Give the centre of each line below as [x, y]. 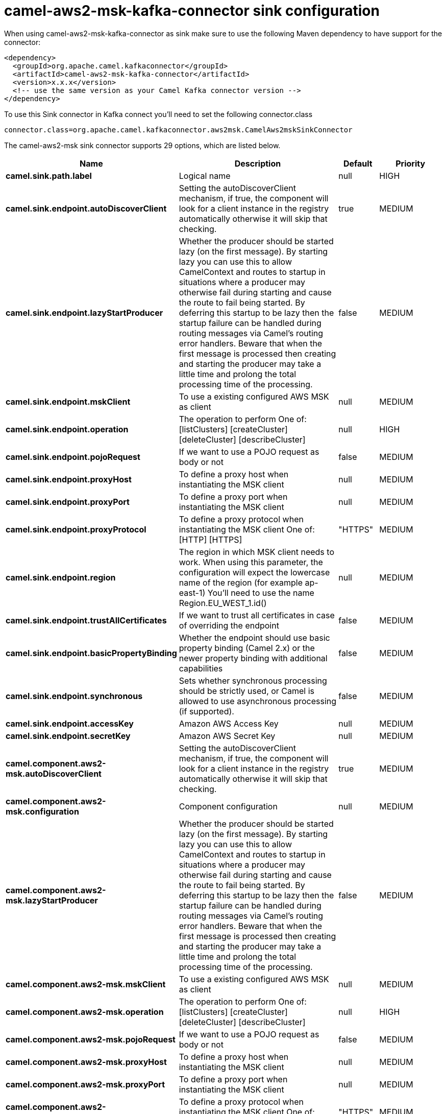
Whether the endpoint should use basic [254, 637]
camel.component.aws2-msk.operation [85, 1012]
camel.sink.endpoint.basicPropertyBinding [91, 653]
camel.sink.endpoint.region [61, 577]
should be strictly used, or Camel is [247, 691]
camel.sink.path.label [49, 176]
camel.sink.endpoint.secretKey [68, 736]
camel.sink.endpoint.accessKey [70, 723]
